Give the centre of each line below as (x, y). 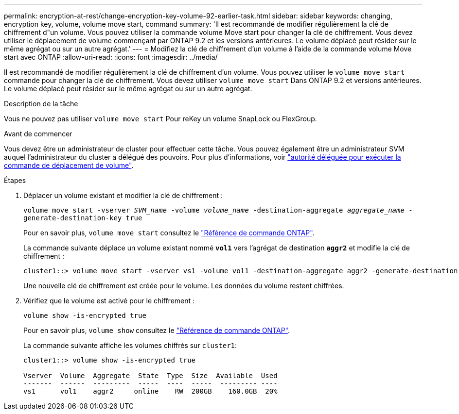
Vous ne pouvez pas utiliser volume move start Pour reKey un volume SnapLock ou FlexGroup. (160, 119)
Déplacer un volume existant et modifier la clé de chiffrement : (123, 195)
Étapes (15, 180)
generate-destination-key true (83, 218)
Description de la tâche (41, 104)
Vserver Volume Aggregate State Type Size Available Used (150, 376)
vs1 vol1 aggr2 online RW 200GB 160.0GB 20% (150, 391)
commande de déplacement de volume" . (69, 165)
